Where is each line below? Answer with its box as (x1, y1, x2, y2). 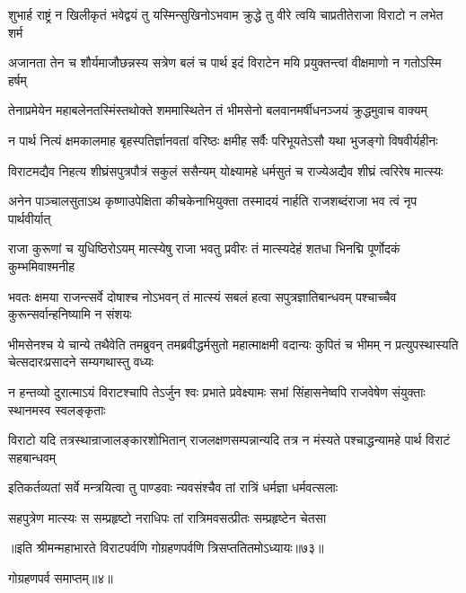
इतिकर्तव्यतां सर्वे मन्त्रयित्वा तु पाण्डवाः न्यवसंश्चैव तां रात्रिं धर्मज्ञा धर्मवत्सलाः (8, 478, 339, 497)
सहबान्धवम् (8, 447, 57, 466)
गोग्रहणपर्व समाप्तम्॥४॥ (8, 569, 113, 588)
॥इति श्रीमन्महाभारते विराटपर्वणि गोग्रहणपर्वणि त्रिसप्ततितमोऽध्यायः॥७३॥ (8, 538, 324, 557)
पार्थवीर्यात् (8, 208, 51, 227)
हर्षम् (8, 70, 27, 89)
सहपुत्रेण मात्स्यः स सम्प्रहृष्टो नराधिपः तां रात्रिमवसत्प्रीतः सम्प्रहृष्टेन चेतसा (8, 508, 327, 527)
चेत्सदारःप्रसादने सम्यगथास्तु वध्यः (8, 352, 154, 371)
